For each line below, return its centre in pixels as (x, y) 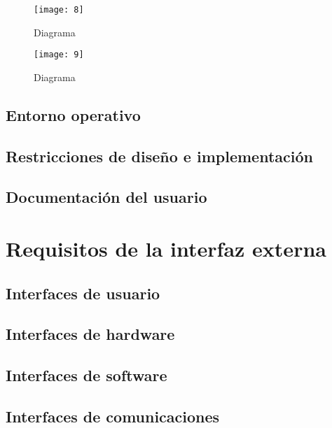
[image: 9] (59, 55)
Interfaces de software (87, 375)
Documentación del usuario (106, 197)
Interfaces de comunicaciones (113, 416)
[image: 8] (59, 10)
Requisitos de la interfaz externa (166, 249)
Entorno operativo (73, 114)
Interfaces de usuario (83, 293)
